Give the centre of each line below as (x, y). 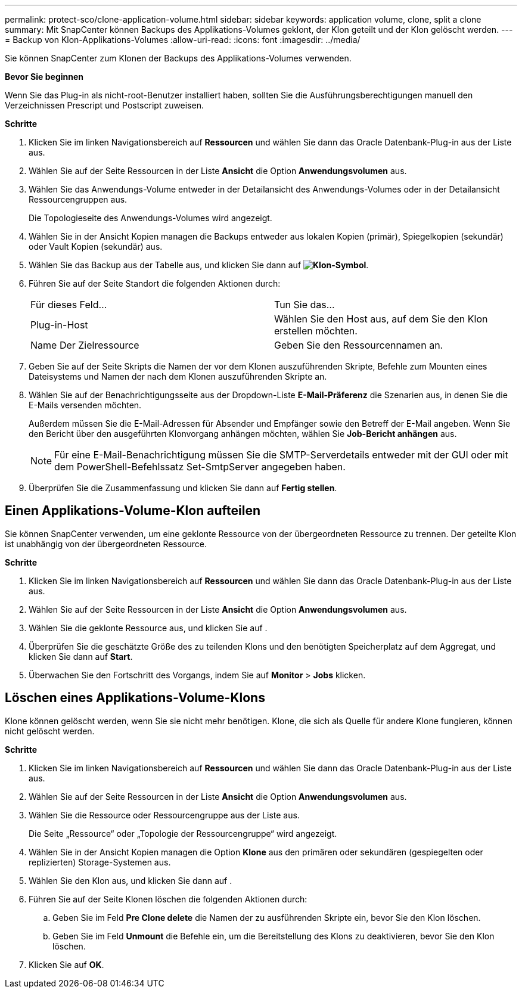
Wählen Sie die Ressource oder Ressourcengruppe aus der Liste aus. (164, 815)
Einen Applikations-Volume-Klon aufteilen (133, 511)
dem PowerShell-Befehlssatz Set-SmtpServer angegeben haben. (200, 467)
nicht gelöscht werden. (50, 731)
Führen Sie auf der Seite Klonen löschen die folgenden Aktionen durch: (168, 899)
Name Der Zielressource (85, 345)
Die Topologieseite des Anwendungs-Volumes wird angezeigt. (150, 218)
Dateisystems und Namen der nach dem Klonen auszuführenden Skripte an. (178, 376)
